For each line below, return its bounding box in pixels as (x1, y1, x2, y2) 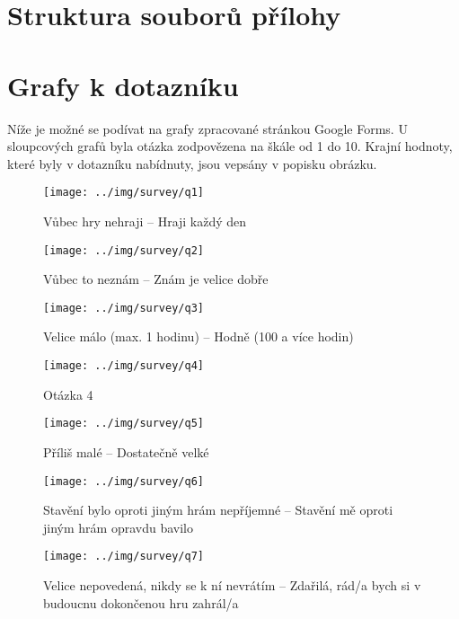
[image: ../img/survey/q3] (43, 301, 204, 314)
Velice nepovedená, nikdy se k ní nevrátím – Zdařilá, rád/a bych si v (43, 576, 421, 595)
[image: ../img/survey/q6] (43, 474, 204, 488)
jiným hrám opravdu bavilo (43, 517, 193, 536)
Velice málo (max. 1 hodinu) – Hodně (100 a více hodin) (43, 327, 354, 346)
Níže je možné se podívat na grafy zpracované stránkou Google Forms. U (7, 119, 408, 137)
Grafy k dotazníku (7, 66, 239, 103)
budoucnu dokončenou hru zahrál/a (43, 593, 239, 612)
